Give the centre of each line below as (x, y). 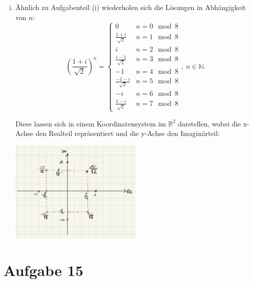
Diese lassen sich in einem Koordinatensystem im (91, 123)
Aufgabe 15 (44, 270)
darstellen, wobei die (209, 123)
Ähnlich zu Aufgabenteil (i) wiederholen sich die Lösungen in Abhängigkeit (131, 7)
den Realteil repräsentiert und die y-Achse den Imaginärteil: (128, 133)
